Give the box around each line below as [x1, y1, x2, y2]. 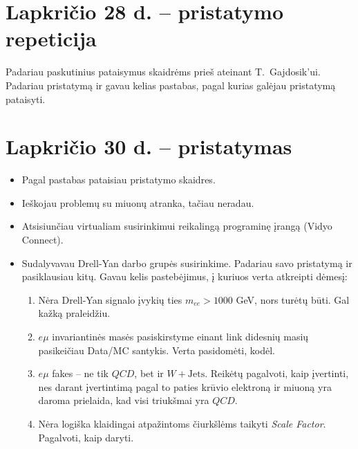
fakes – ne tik [52, 366, 109, 381]
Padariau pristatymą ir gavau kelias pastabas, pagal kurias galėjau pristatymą [6, 77, 336, 92]
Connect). [21, 232, 64, 246]
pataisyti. [6, 91, 46, 106]
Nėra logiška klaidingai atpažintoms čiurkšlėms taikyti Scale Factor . [38, 416, 326, 430]
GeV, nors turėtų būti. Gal [236, 292, 350, 306]
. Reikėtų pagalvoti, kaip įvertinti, [205, 366, 349, 381]
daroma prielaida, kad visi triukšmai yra [38, 393, 209, 407]
